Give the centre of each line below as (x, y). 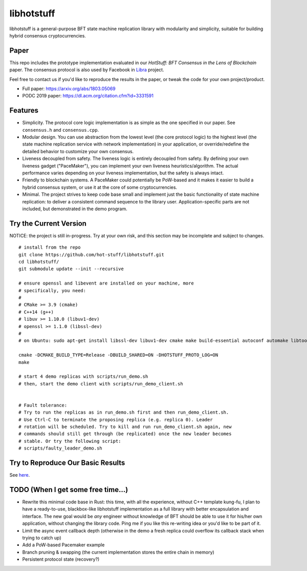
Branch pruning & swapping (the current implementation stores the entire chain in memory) (118, 552)
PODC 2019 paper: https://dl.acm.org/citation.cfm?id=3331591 (88, 96)
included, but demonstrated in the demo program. (75, 209)
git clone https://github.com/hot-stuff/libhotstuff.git (92, 254)
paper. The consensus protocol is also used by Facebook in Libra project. (87, 70)
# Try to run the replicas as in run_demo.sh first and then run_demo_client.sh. (124, 412)
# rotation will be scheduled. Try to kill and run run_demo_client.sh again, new (125, 427)
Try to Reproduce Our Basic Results (67, 463)
